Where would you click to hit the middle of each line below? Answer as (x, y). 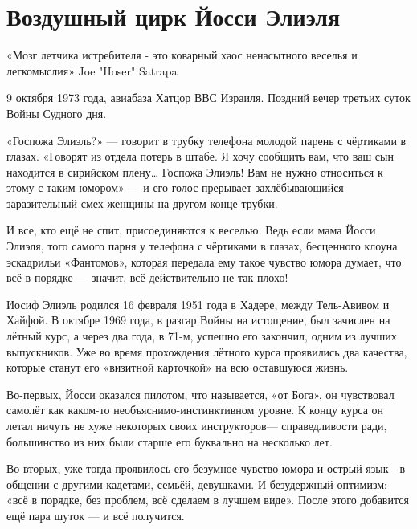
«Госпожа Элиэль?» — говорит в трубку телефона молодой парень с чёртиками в (206, 140)
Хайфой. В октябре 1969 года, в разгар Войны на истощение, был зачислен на (198, 320)
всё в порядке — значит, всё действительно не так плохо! (147, 277)
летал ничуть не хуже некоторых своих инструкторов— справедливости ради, (197, 425)
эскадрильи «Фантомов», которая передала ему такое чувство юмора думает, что (204, 261)
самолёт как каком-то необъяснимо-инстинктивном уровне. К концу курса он (195, 410)
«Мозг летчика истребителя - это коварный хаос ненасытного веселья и (182, 55)
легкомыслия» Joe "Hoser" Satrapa (92, 70)
